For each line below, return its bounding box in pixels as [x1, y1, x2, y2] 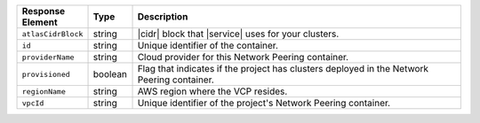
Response [21, 5, 66, 17]
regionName [21, 87, 67, 96]
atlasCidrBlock [21, 29, 84, 39]
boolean [92, 68, 128, 80]
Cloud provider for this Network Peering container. [137, 51, 349, 63]
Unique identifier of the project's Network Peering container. [137, 97, 391, 109]
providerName [21, 52, 75, 62]
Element [21, 16, 58, 28]
